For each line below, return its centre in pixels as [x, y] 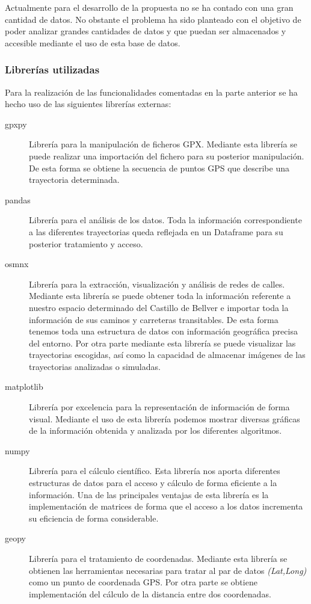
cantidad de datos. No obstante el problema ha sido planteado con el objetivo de [153, 19]
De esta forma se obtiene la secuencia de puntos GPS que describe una [159, 168]
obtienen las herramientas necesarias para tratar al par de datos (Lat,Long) [168, 570]
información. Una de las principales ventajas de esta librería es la [149, 494]
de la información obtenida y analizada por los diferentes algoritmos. [155, 430]
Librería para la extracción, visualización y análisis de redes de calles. [157, 284]
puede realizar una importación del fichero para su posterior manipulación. [167, 156]
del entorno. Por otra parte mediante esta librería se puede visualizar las [162, 343]
